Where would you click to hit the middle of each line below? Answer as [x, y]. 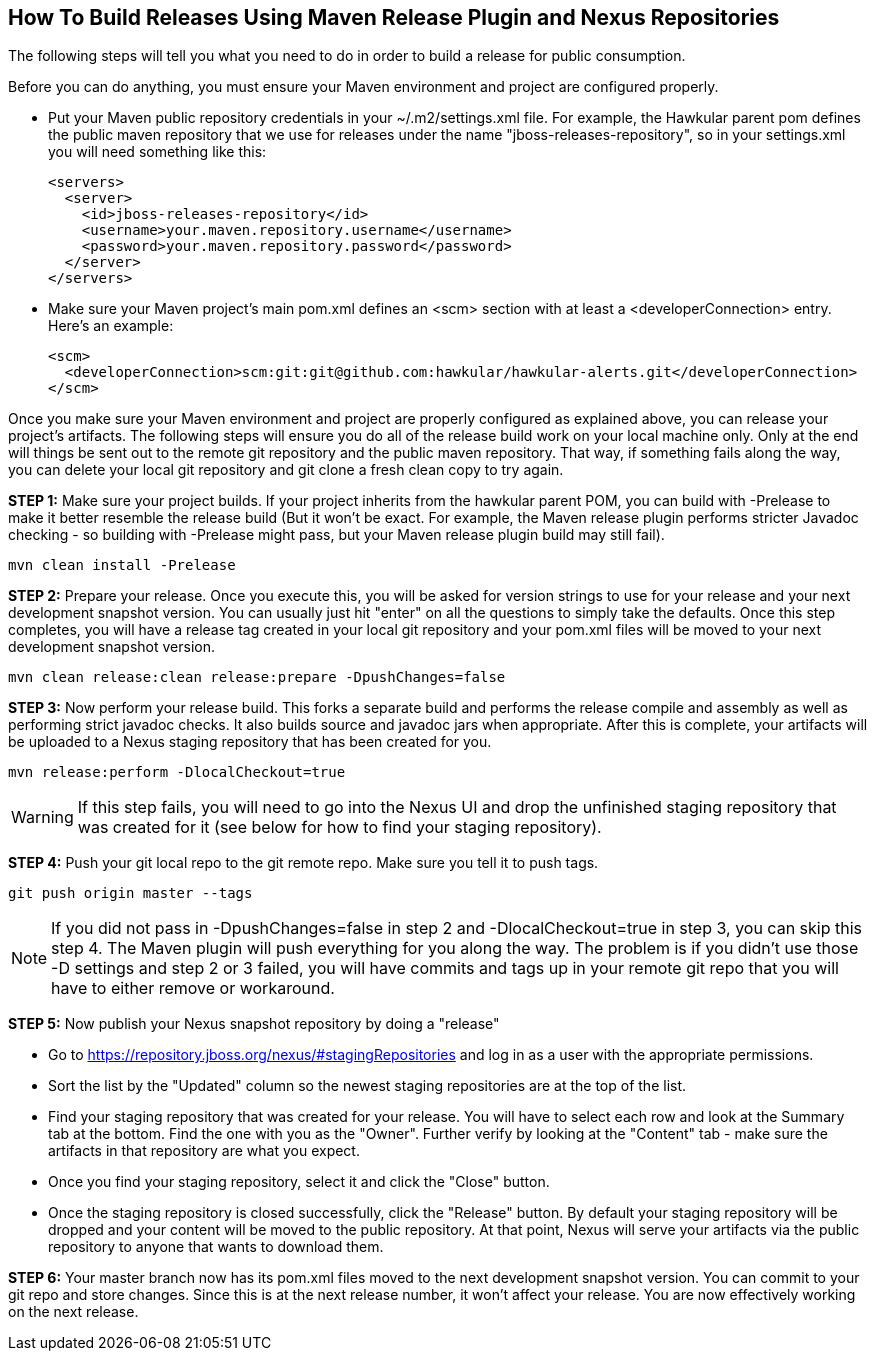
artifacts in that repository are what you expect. [204, 1151]
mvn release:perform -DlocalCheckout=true [177, 772]
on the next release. [73, 1312]
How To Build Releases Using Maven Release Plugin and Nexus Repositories [394, 17]
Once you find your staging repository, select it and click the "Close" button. [299, 1182]
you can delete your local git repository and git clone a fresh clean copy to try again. [286, 470]
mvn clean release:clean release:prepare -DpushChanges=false [257, 677]
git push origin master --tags [130, 893]
